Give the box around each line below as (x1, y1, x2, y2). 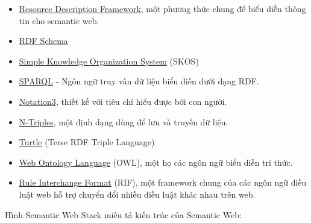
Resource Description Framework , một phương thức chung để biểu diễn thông (19, 2, 306, 14)
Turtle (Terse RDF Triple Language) (19, 136, 155, 148)
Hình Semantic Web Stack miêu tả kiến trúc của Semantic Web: (5, 208, 242, 221)
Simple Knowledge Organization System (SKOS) (19, 54, 199, 67)
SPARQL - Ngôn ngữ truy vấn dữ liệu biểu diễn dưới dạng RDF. (19, 75, 259, 87)
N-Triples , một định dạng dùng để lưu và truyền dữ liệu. (19, 115, 228, 128)
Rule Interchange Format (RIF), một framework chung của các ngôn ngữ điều (19, 176, 307, 189)
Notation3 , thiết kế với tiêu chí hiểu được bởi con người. (19, 95, 227, 107)
